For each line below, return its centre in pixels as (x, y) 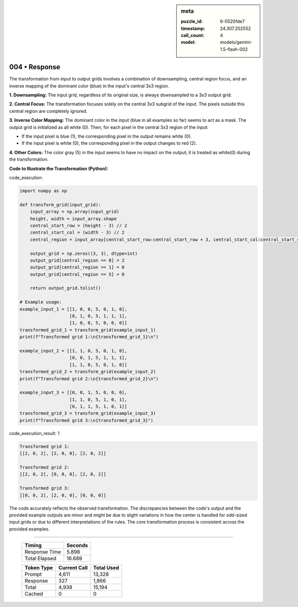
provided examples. (29, 529)
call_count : (193, 35)
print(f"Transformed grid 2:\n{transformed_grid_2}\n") (89, 379)
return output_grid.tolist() (66, 288)
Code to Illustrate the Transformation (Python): (59, 169)
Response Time (43, 552)
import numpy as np (43, 191)
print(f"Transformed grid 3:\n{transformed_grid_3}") (86, 420)
